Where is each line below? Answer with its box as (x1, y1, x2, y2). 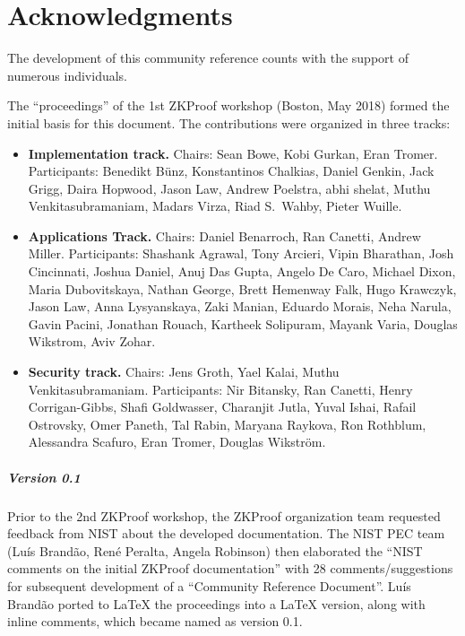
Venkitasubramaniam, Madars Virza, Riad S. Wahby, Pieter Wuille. (28, 196, 402, 215)
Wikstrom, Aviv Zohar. (28, 332, 156, 351)
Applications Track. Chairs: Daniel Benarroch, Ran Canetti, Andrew (28, 226, 421, 245)
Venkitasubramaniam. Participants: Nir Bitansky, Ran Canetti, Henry (28, 379, 413, 398)
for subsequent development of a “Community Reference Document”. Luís (7, 576, 411, 595)
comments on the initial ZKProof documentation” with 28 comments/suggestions (7, 559, 453, 578)
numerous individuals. (7, 65, 128, 84)
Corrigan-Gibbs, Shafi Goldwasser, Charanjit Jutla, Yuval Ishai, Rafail (28, 397, 417, 416)
